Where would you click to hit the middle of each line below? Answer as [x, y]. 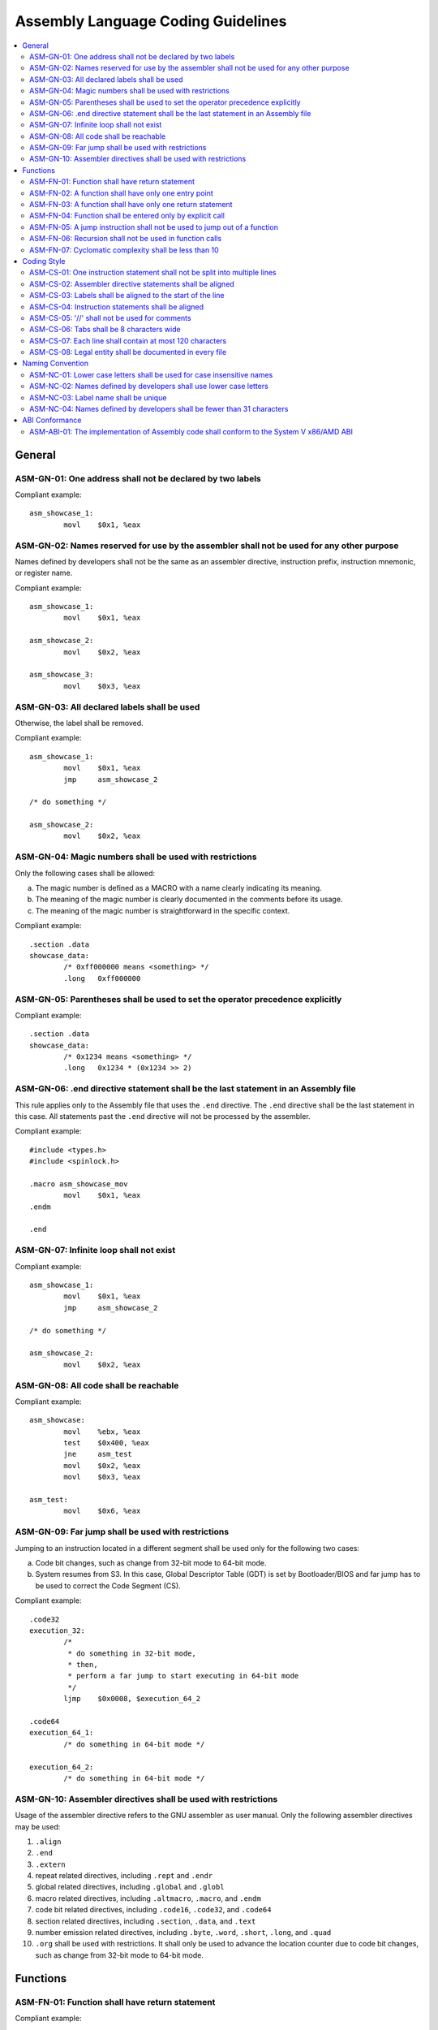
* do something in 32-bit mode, [132, 1653]
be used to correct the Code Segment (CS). [108, 1585]
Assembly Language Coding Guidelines [151, 21]
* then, [83, 1665]
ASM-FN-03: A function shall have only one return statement [131, 205]
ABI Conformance [52, 420]
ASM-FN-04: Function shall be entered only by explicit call [127, 216]
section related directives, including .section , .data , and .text [146, 1921]
